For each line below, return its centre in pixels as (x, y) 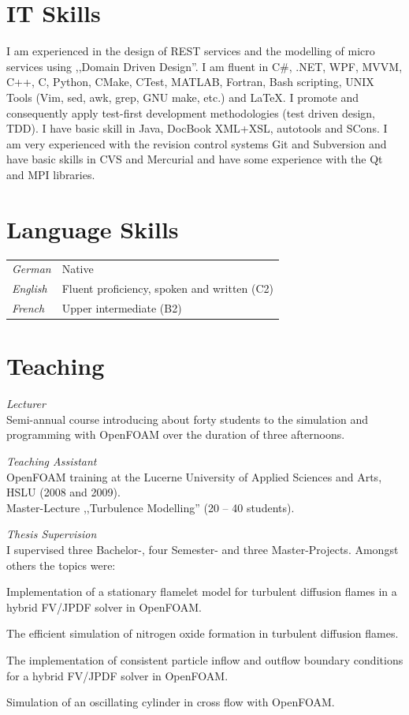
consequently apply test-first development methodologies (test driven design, (191, 112)
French (28, 308)
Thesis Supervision (52, 534)
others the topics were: (61, 565)
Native (78, 269)
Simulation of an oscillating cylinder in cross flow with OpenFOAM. (171, 702)
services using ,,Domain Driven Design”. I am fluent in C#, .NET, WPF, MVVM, (204, 66)
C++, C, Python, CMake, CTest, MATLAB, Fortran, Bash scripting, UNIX (190, 82)
